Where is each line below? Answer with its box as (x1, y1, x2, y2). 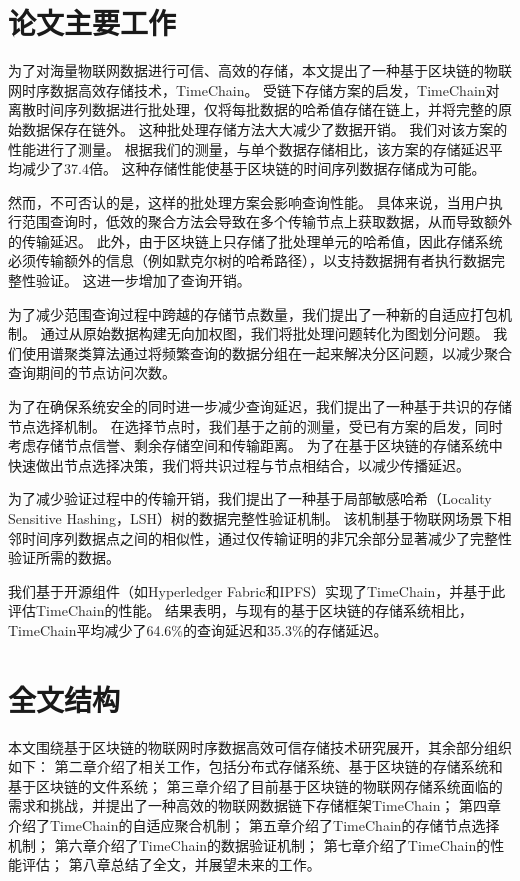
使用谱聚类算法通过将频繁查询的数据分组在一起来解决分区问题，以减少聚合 (21, 342, 512, 363)
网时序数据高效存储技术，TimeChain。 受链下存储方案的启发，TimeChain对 (8, 79, 500, 100)
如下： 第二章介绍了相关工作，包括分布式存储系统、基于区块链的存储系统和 (8, 756, 503, 777)
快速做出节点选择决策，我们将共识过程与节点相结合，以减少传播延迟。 (8, 454, 470, 475)
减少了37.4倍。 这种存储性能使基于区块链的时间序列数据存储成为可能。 (21, 158, 486, 179)
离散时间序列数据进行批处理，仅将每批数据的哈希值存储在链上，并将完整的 (8, 99, 498, 120)
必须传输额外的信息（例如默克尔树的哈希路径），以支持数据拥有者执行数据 (8, 250, 491, 271)
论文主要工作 (8, 2, 177, 43)
